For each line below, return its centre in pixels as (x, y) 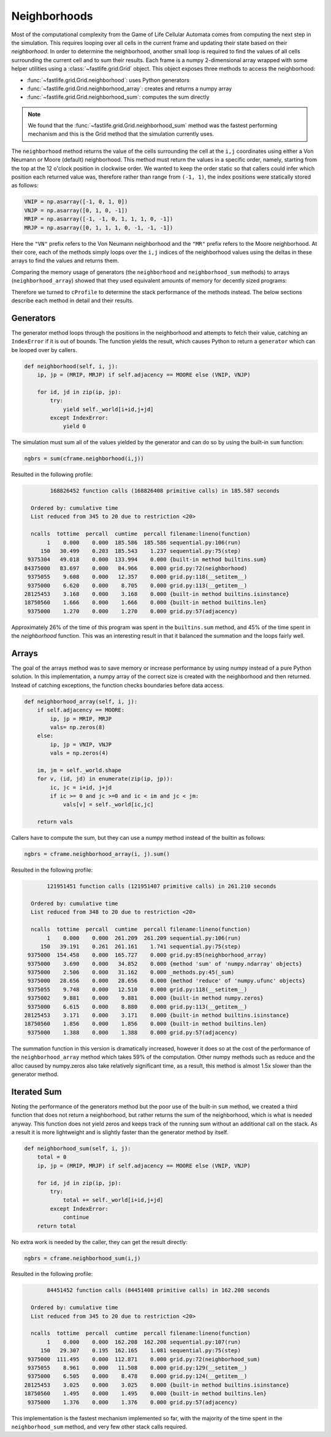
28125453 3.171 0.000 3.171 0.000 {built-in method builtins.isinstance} (157, 1016)
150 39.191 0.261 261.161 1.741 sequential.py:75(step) (141, 946)
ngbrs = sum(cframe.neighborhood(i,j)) (84, 459)
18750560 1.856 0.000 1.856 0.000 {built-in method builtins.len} (145, 1024)
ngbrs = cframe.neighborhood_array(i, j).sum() (97, 854)
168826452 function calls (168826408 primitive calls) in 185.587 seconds (165, 491)
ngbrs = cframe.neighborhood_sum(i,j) (82, 1258)
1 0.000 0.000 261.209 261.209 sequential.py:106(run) (144, 938)
